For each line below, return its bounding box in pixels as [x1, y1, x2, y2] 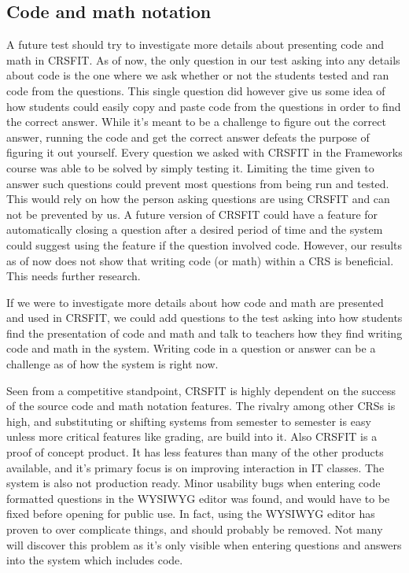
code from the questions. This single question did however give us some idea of [6, 82, 385, 98]
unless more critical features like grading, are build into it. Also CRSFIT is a [6, 428, 378, 445]
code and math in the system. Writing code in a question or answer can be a [6, 340, 376, 357]
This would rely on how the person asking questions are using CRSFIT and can [6, 190, 390, 207]
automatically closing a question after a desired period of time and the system [6, 221, 383, 238]
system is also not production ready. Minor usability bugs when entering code [6, 475, 381, 491]
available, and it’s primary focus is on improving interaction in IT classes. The [6, 459, 385, 475]
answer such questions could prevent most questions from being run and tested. [6, 175, 389, 191]
